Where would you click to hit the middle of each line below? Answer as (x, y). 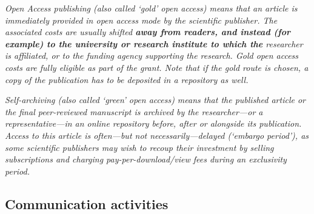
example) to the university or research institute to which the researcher (154, 43)
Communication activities (87, 203)
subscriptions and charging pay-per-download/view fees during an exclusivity (146, 159)
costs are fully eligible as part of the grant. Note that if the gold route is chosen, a (157, 67)
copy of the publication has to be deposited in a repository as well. (127, 79)
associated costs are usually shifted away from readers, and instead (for (148, 32)
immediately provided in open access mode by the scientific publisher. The (141, 20)
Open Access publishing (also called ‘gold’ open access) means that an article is (151, 8)
